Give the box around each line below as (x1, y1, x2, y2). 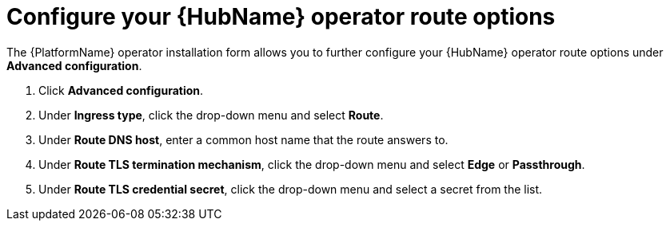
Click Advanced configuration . (38, 83, 204, 97)
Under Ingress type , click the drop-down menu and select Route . (38, 108, 384, 122)
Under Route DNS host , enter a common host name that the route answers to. (38, 132, 449, 147)
